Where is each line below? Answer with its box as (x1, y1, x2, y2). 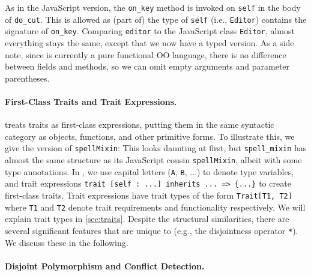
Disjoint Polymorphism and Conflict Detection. (5, 259, 205, 272)
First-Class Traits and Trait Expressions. (5, 95, 177, 107)
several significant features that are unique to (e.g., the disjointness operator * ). (5, 224, 298, 236)
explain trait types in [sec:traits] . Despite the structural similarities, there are (5, 212, 289, 225)
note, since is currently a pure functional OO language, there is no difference (5, 48, 286, 61)
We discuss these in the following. (5, 236, 128, 248)
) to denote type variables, (196, 165, 294, 178)
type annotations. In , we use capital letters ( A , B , (5, 165, 187, 178)
